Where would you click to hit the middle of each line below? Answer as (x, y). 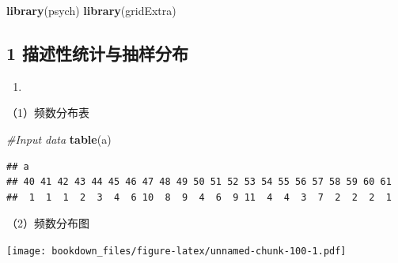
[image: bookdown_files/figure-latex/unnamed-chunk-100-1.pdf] (176, 251)
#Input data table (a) (59, 139)
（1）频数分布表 (48, 113)
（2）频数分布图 (48, 223)
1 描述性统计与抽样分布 (98, 53)
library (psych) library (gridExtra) (91, 10)
